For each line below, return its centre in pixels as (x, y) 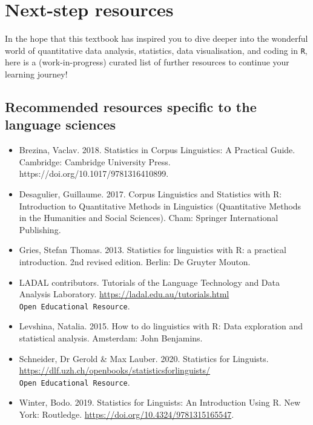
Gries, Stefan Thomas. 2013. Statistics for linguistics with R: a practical (153, 250)
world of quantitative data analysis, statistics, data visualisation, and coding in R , (156, 50)
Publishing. (40, 229)
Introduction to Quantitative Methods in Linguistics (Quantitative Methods (160, 206)
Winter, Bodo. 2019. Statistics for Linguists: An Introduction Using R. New (160, 402)
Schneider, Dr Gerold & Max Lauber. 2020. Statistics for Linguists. (144, 358)
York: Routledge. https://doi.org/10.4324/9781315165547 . (127, 414)
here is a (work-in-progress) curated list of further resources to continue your (147, 62)
